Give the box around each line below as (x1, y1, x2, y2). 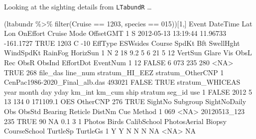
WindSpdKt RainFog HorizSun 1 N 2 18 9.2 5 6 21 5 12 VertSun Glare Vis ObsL (4, 47, 252, 58)
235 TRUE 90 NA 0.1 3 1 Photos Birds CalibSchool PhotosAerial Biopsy (4, 116, 227, 126)
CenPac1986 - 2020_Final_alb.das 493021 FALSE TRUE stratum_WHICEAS (4, 77, 241, 87)
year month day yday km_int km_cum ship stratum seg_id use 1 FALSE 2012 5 (4, 86, 252, 97)
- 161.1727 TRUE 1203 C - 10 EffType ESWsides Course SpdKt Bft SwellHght (4, 37, 240, 48)
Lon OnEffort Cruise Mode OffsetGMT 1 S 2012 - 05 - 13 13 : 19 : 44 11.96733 (4, 28, 227, 38)
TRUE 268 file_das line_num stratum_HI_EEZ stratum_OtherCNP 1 (4, 67, 224, 77)
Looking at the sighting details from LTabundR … (4, 1, 152, 11)
